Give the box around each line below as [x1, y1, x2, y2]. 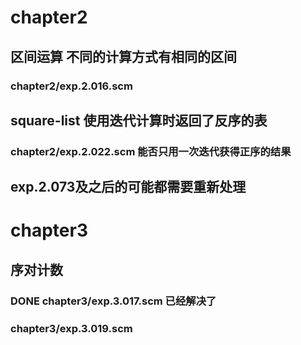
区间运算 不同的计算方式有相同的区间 [10, 48, 237, 65]
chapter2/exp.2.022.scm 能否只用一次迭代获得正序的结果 [10, 144, 292, 158]
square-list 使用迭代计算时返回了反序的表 [10, 112, 268, 129]
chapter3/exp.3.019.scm [10, 321, 133, 335]
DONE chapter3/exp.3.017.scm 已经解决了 [10, 294, 217, 308]
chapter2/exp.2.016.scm [10, 79, 133, 93]
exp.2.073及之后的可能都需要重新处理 [10, 179, 247, 196]
